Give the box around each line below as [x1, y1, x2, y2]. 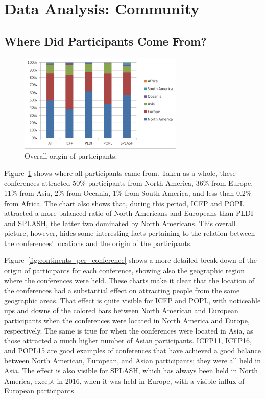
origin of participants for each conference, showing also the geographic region [4, 265, 245, 276]
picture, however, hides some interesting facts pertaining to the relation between [4, 228, 255, 238]
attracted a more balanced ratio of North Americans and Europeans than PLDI [4, 208, 254, 218]
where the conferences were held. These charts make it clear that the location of [4, 275, 254, 285]
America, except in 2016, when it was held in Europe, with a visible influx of [4, 375, 245, 386]
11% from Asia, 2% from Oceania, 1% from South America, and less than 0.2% [4, 187, 252, 198]
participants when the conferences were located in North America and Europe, [4, 315, 250, 326]
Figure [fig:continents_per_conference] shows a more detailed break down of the [4, 255, 257, 265]
